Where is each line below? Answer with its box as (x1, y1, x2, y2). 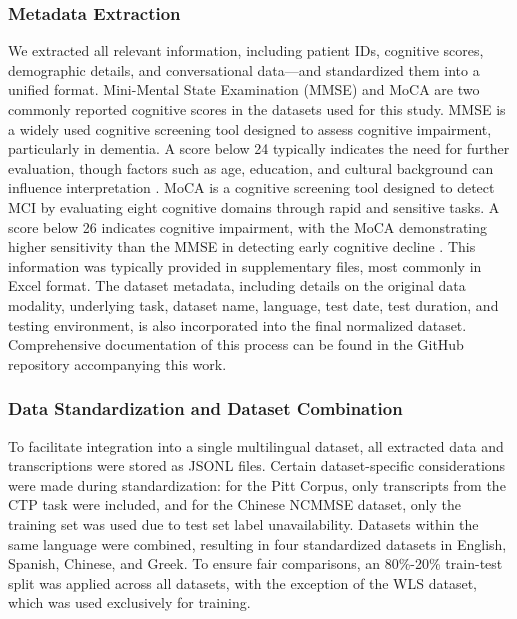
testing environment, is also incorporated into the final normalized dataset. (8, 314, 467, 335)
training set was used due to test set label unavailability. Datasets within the (8, 513, 479, 534)
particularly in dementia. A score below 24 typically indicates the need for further (8, 138, 510, 159)
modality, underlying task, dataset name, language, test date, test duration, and (8, 294, 499, 315)
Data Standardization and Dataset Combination (8, 396, 403, 421)
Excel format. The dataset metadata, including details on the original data (8, 275, 466, 296)
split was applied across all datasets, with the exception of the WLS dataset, (8, 572, 477, 593)
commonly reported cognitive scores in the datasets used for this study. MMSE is (8, 99, 506, 119)
